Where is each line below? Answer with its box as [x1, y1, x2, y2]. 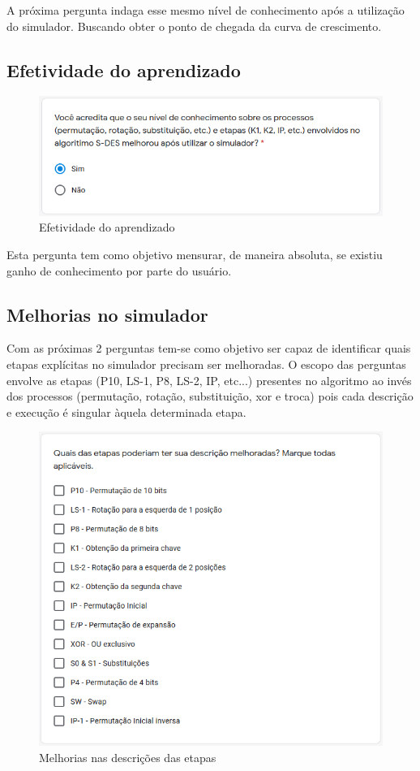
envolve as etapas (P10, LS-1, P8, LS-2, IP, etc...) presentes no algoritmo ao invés [6, 371, 412, 388]
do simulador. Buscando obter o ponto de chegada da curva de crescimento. [6, 17, 382, 34]
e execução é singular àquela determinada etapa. [6, 403, 246, 420]
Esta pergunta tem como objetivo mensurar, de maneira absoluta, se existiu [6, 245, 383, 262]
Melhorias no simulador [6, 301, 208, 327]
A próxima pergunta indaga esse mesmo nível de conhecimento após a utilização [6, 2, 405, 18]
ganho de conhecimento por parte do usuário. [6, 262, 232, 279]
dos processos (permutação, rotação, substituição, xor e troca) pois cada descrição [6, 388, 414, 405]
